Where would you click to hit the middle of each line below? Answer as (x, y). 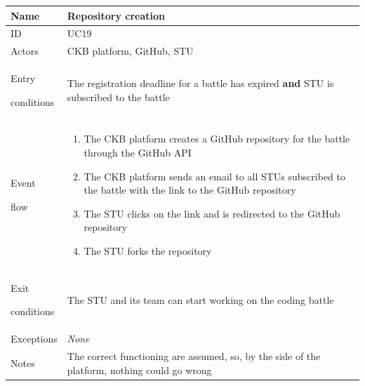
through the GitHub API (138, 153)
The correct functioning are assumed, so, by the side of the (194, 356)
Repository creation (116, 15)
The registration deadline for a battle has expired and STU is (200, 83)
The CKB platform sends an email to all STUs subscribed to (214, 176)
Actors (25, 51)
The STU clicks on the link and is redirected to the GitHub (212, 213)
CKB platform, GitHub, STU (130, 51)
